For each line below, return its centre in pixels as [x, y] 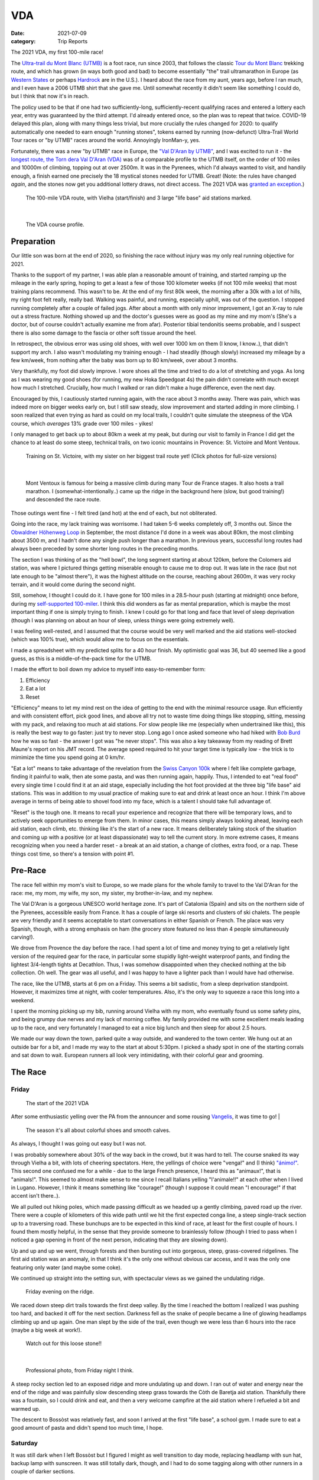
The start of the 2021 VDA [57, 1103]
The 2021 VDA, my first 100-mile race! [57, 52]
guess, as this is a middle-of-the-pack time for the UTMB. [81, 659]
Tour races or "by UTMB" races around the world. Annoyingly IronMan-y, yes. [106, 140]
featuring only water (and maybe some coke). [66, 1267]
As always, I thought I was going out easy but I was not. [79, 1144]
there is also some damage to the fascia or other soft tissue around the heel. [104, 333]
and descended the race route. [63, 500]
